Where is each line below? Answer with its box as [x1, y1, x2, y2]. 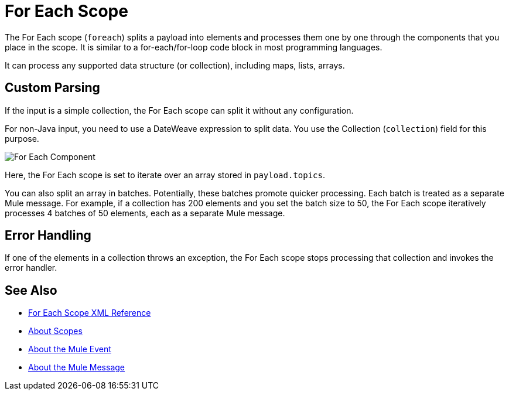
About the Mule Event [28, 344, 111, 355]
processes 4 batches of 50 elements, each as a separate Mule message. [5, 207, 285, 218]
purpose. [5, 133, 39, 144]
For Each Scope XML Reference [28, 308, 151, 318]
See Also [5, 282, 57, 298]
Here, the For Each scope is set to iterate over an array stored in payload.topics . [5, 169, 326, 180]
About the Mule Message [28, 362, 125, 373]
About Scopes [28, 326, 83, 336]
